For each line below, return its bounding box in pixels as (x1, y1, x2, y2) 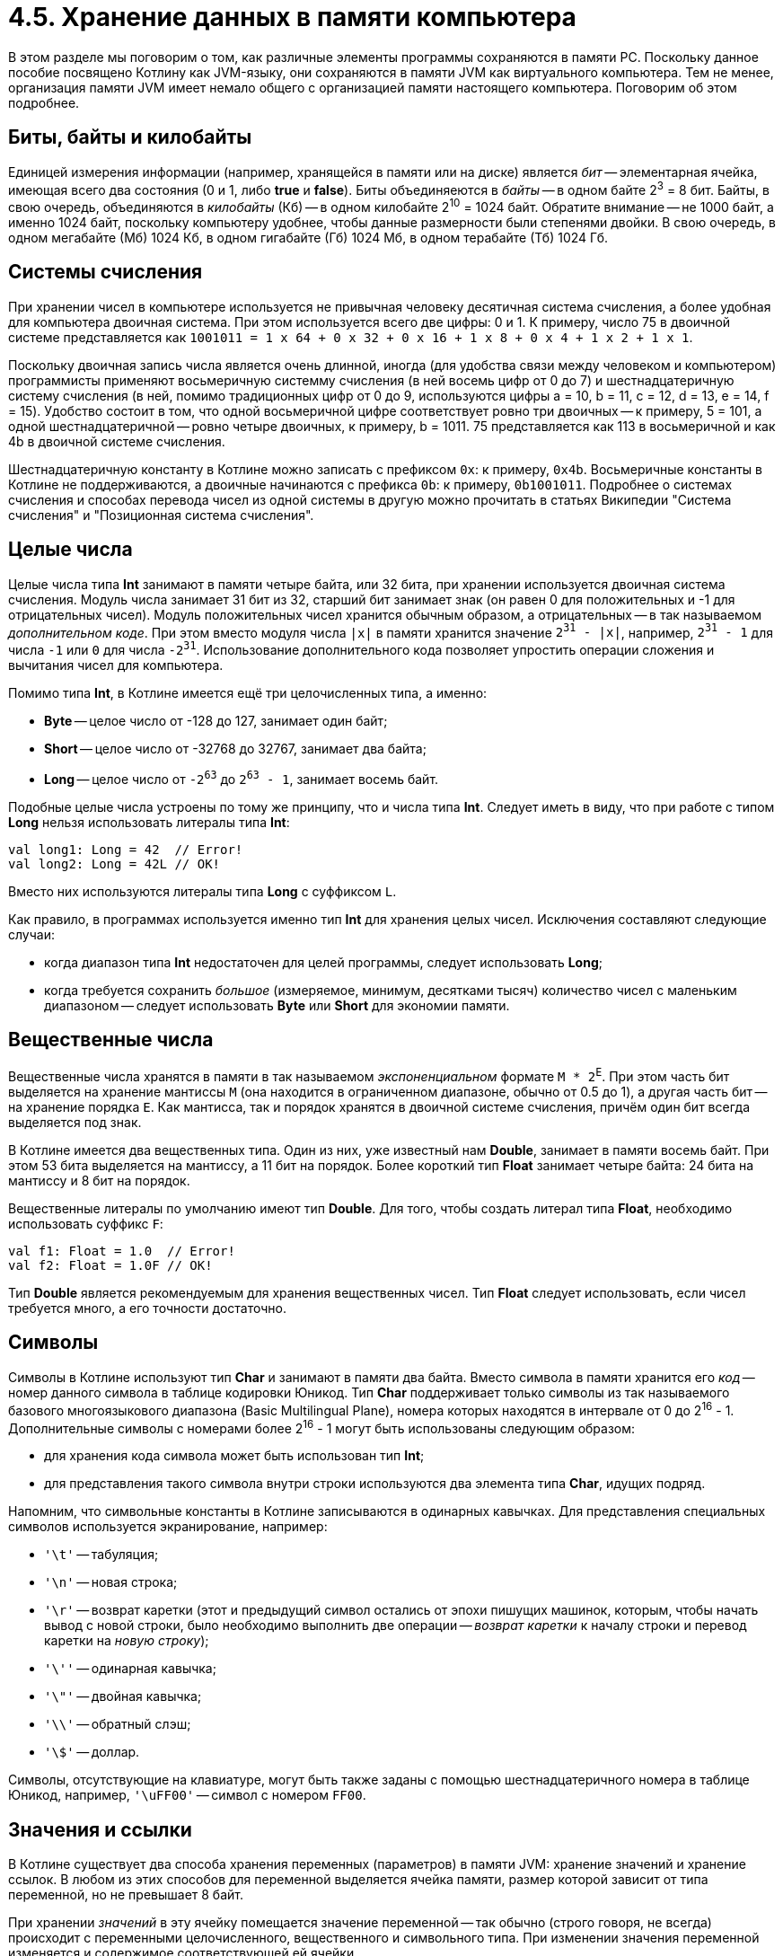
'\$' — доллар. (44, 1744, 140, 1760)
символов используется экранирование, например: (8, 1519, 328, 1535)
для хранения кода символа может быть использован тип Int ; (44, 1448, 425, 1464)
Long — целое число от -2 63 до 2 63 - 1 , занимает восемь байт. (44, 768, 439, 787)
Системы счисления (8, 260, 203, 284)
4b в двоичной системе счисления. (8, 433, 225, 449)
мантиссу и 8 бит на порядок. (8, 1173, 190, 1189)
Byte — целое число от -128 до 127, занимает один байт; (44, 712, 388, 728)
